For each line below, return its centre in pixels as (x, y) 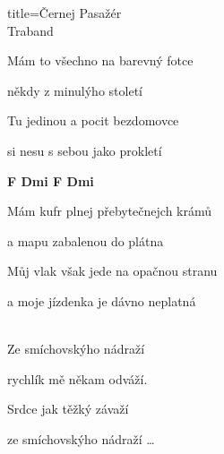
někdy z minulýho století (75, 90)
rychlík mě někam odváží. (78, 378)
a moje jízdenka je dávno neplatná (102, 300)
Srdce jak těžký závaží (68, 409)
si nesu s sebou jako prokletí (85, 150)
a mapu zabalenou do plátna (86, 240)
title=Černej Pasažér (65, 13)
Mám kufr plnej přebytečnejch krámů (110, 211)
